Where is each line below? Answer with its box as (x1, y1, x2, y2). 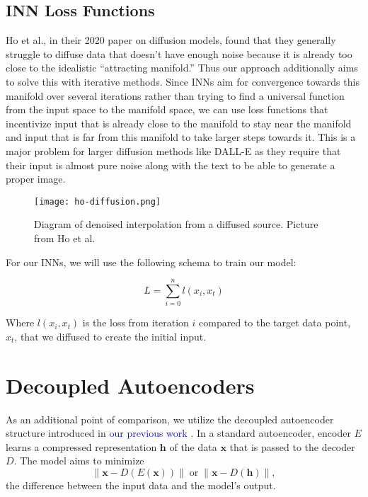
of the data (169, 439, 217, 454)
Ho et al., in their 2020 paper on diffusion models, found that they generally (6, 33, 336, 47)
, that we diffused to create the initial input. (14, 329, 207, 343)
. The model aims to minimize (13, 453, 144, 468)
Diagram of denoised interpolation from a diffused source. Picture (34, 217, 318, 232)
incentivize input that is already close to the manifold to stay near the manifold (6, 115, 352, 130)
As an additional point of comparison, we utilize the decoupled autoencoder (6, 411, 334, 426)
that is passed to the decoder (229, 439, 355, 454)
